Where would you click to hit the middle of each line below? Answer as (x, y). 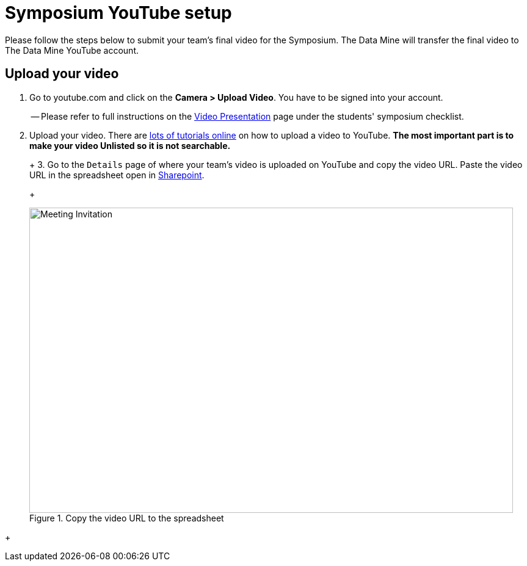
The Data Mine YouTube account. (72, 50)
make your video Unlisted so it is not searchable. (130, 145)
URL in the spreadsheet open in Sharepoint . (117, 175)
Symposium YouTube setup (118, 13)
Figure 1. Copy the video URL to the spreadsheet (127, 518)
